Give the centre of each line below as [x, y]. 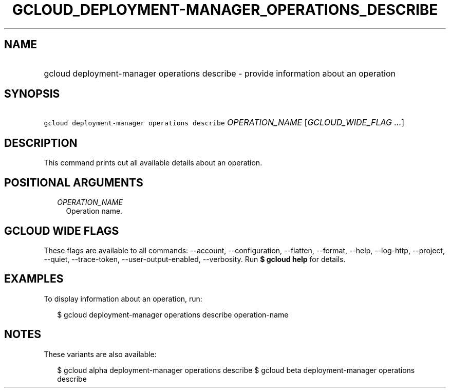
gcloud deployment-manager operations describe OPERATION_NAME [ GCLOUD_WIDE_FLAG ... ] [224, 123]
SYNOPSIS [32, 94]
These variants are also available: [100, 354]
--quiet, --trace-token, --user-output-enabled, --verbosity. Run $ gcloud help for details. [195, 259]
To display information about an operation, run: [123, 298]
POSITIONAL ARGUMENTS [74, 182]
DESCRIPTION [41, 143]
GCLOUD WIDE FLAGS [62, 231]
